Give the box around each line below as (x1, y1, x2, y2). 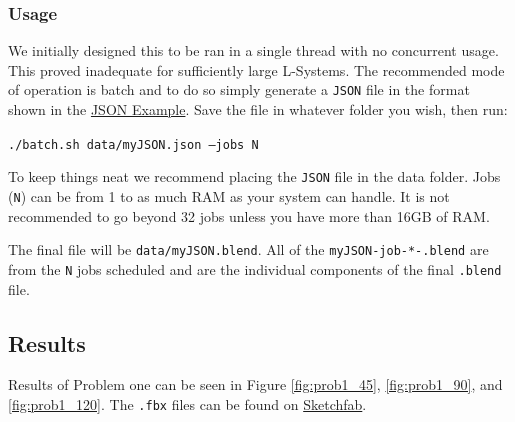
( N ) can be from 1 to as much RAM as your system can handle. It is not (8, 185, 450, 206)
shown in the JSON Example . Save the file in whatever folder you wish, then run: (8, 99, 508, 120)
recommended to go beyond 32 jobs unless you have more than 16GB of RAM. (8, 205, 490, 226)
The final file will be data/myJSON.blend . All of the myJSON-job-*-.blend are (8, 239, 489, 260)
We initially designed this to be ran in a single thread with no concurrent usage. (8, 40, 499, 61)
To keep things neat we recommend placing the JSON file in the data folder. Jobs (8, 166, 501, 187)
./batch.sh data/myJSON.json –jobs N (8, 137, 259, 152)
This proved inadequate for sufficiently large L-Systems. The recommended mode (8, 59, 505, 80)
